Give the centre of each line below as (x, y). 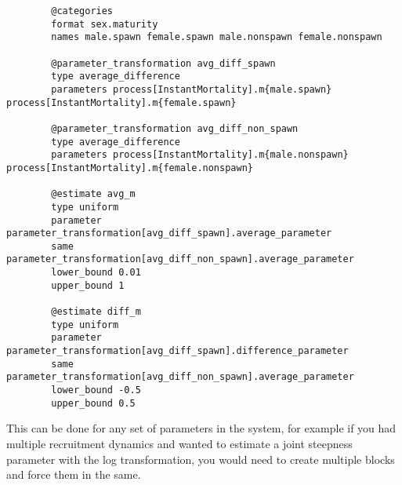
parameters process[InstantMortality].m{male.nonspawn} (200, 155)
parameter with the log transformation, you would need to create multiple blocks (201, 459)
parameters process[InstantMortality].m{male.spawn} (192, 89)
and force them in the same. (74, 474)
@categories (82, 11)
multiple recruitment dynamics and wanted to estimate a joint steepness (179, 443)
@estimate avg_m (93, 194)
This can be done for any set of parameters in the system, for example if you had (201, 428)
